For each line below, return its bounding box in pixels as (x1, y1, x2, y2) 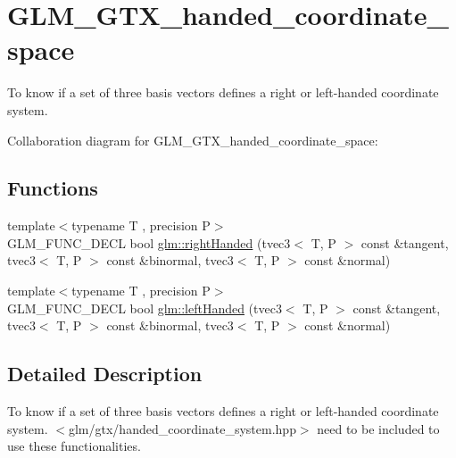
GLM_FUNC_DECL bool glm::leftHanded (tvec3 (7, 298, 282, 317)
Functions (7, 174, 98, 202)
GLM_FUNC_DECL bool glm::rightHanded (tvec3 (7, 233, 291, 252)
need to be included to (317, 419, 440, 437)
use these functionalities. (7, 437, 141, 455)
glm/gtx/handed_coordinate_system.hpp (68, 419, 296, 437)
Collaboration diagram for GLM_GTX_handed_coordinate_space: (7, 130, 378, 149)
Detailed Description (7, 360, 203, 387)
